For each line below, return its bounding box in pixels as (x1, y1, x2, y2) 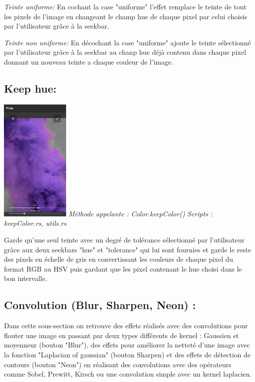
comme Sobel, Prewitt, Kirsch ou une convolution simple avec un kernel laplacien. (4, 369, 252, 379)
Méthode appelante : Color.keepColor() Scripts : (68, 208, 213, 218)
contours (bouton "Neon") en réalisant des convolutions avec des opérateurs (4, 359, 232, 369)
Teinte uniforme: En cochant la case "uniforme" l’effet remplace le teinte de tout (4, 1, 247, 11)
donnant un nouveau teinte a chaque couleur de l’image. (4, 56, 174, 67)
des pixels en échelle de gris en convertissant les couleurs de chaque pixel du (4, 254, 233, 264)
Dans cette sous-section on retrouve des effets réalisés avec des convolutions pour (4, 320, 248, 331)
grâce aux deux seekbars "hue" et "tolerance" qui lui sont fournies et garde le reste (4, 244, 252, 254)
